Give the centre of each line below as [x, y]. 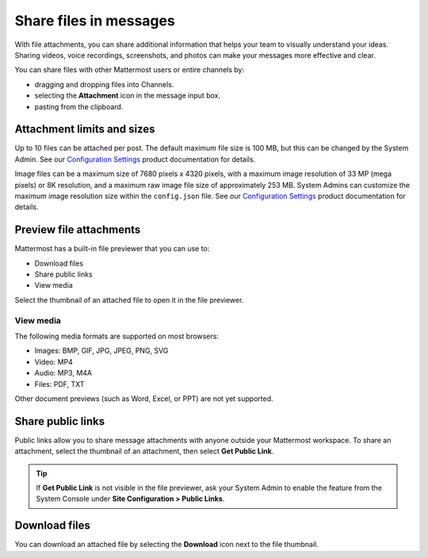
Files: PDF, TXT [59, 384]
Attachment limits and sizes [85, 130]
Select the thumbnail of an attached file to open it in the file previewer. [129, 300]
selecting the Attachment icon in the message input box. [128, 96]
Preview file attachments [78, 230]
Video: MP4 [53, 361]
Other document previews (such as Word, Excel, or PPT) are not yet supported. [144, 398]
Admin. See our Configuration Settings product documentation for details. [135, 159]
